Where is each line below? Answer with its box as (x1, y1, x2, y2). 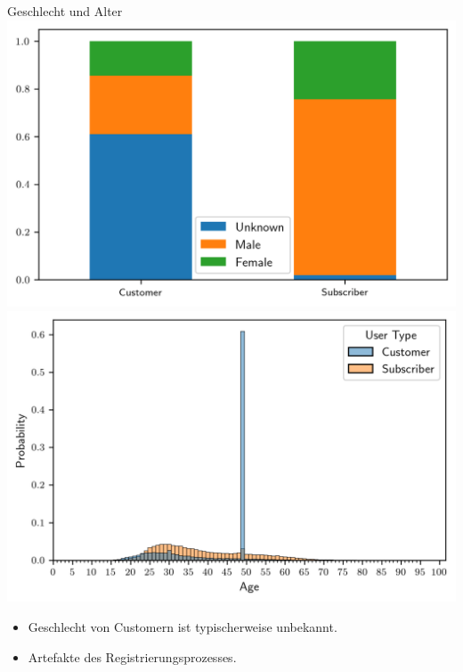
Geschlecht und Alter (7, 2, 123, 20)
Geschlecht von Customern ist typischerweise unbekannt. (28, 617, 337, 635)
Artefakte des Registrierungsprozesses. (28, 647, 237, 666)
